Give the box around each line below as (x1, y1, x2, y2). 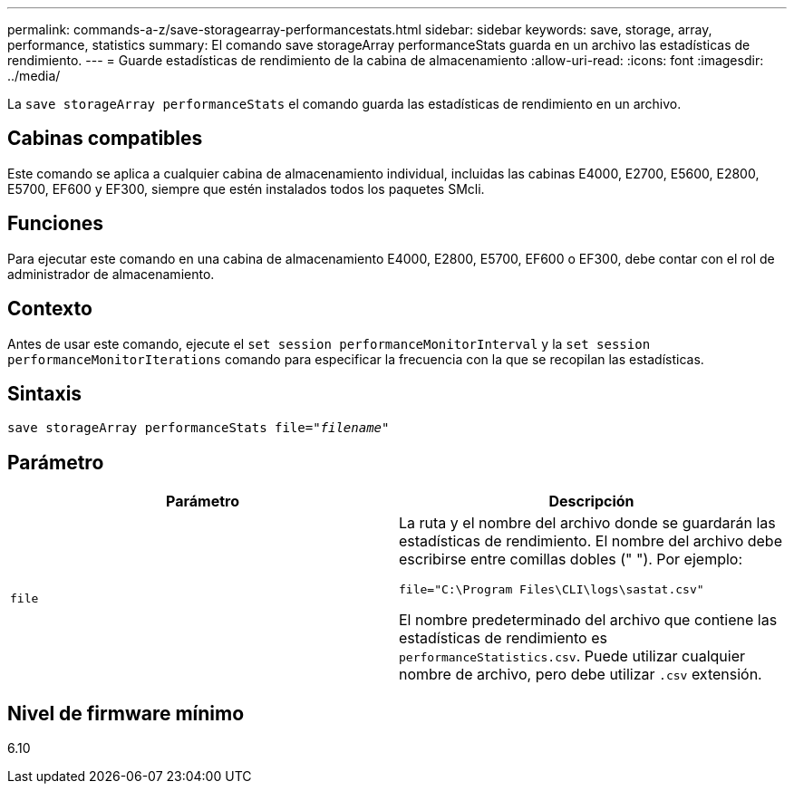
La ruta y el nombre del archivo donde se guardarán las (399, 514, 776, 533)
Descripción (548, 492, 634, 511)
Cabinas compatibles (7, 127, 203, 150)
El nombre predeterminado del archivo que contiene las (399, 611, 778, 630)
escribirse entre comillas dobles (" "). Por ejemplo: (399, 550, 743, 569)
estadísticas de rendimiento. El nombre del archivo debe (399, 532, 782, 551)
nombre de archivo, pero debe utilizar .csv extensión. (399, 665, 762, 684)
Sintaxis (7, 381, 82, 405)
